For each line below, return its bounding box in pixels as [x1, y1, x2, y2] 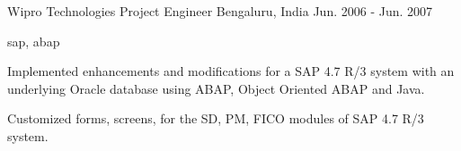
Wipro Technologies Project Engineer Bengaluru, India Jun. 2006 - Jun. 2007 [7, 2, 433, 20]
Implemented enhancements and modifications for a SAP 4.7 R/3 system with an [7, 62, 455, 80]
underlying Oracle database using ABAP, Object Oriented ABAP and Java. [7, 79, 425, 97]
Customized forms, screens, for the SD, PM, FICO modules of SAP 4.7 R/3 [7, 109, 424, 128]
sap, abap [7, 31, 60, 50]
